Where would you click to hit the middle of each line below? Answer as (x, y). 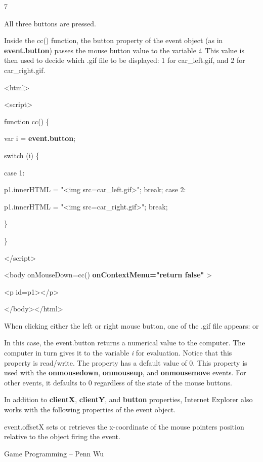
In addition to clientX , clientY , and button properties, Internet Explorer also (128, 399)
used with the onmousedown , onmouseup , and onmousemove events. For (125, 372)
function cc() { (27, 121)
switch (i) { (22, 155)
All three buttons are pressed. (50, 23)
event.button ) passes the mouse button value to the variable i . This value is (124, 50)
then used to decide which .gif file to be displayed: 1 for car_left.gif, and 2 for (125, 60)
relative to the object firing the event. (62, 436)
